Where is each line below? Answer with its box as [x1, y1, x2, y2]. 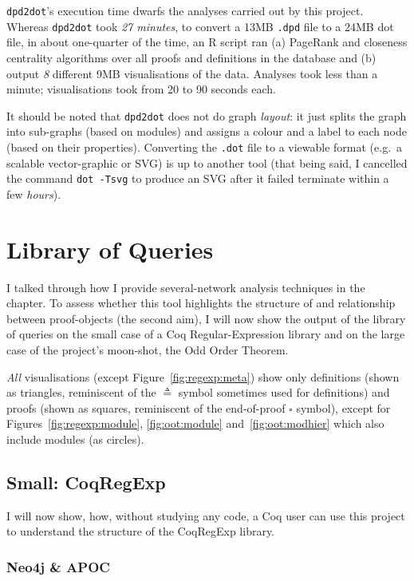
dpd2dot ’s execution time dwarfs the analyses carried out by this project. [6, 2, 364, 18]
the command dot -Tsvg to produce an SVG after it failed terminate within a [6, 170, 389, 187]
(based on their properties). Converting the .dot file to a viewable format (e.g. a [6, 138, 403, 155]
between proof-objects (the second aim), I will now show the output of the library [6, 310, 406, 326]
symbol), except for [296, 399, 391, 416]
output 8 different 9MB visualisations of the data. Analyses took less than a [6, 65, 378, 81]
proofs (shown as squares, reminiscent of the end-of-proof [6, 399, 286, 416]
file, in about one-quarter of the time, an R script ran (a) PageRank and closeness [6, 34, 408, 50]
